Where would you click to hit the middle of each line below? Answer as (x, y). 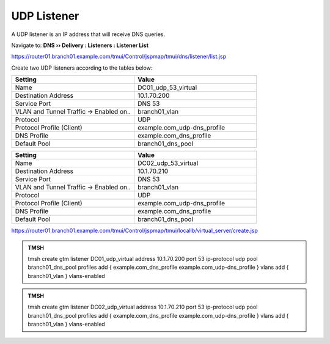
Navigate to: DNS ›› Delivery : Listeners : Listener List (80, 45)
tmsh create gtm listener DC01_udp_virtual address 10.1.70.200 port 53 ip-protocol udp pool (143, 258)
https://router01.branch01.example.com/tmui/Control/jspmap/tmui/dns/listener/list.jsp (119, 57)
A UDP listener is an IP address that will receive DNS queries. (88, 34)
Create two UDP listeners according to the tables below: (82, 68)
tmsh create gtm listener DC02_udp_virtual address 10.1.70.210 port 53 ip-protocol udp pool (143, 307)
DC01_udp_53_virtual (167, 87)
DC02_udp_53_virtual (168, 163)
